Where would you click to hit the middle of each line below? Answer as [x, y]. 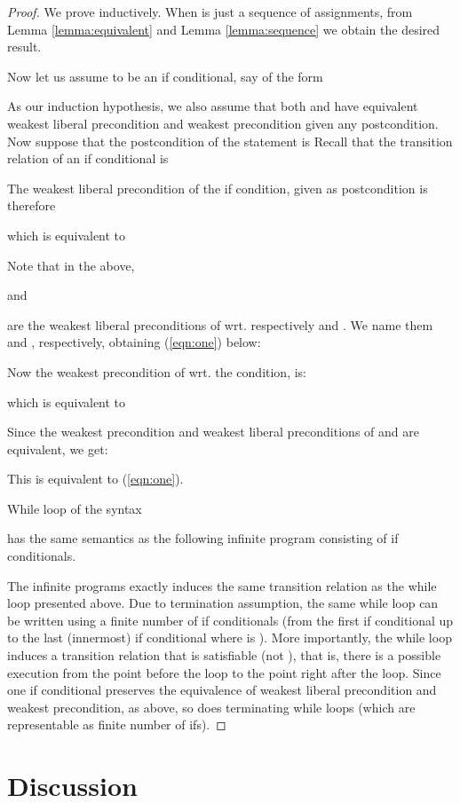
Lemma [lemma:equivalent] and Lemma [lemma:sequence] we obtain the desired [224, 29]
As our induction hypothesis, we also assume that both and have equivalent [213, 106]
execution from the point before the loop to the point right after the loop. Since [224, 672]
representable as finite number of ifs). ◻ [117, 724]
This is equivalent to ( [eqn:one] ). [95, 479]
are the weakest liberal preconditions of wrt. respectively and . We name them [220, 324]
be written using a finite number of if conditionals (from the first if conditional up [230, 620]
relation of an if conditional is [88, 158]
